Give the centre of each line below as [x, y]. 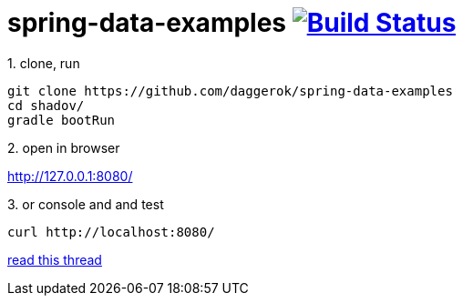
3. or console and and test [86, 204]
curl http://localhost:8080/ [111, 232]
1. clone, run [44, 63]
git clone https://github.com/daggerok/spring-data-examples [230, 91]
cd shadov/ [46, 105]
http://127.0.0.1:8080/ [70, 176]
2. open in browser [64, 147]
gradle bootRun [62, 120]
